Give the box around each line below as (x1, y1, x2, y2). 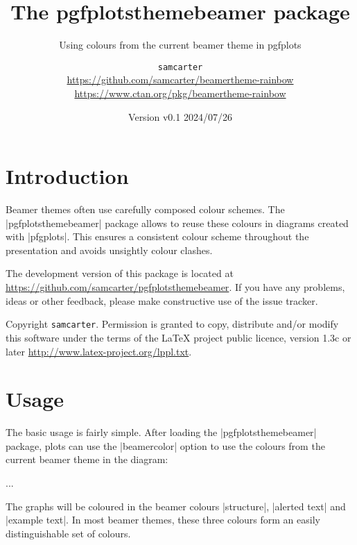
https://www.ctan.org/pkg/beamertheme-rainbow (74, 85, 286, 100)
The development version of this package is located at (6, 266, 234, 280)
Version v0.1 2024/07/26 (128, 109, 232, 124)
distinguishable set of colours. (6, 526, 131, 540)
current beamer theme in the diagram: (6, 452, 168, 467)
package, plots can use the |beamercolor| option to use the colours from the (6, 438, 325, 453)
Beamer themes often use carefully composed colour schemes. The (6, 202, 285, 217)
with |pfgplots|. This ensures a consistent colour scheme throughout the (6, 229, 309, 244)
